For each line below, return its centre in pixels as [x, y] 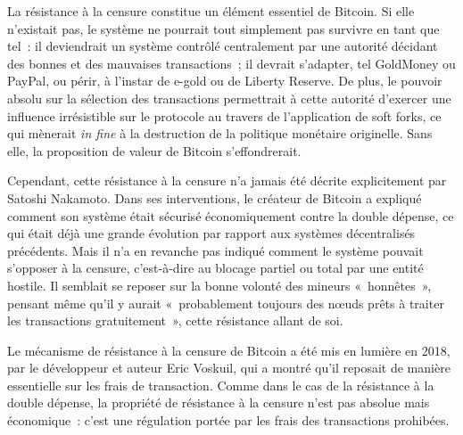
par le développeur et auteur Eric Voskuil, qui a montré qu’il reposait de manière [229, 368]
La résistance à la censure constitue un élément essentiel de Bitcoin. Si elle [211, 11]
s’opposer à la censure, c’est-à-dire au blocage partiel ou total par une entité [215, 268]
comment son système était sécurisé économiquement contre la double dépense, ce [231, 215]
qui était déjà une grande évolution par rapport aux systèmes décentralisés [211, 233]
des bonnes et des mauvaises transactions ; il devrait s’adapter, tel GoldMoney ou [231, 63]
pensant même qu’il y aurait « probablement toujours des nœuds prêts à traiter [226, 303]
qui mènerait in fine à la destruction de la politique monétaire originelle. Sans [220, 133]
